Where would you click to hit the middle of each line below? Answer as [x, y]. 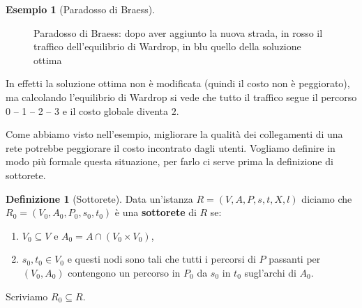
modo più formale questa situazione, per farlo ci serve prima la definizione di [169, 161]
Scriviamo [27, 296]
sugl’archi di [270, 272]
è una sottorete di [156, 212]
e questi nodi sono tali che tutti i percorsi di [161, 259]
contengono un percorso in [124, 272]
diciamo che [327, 198]
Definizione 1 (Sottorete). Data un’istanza [99, 198]
